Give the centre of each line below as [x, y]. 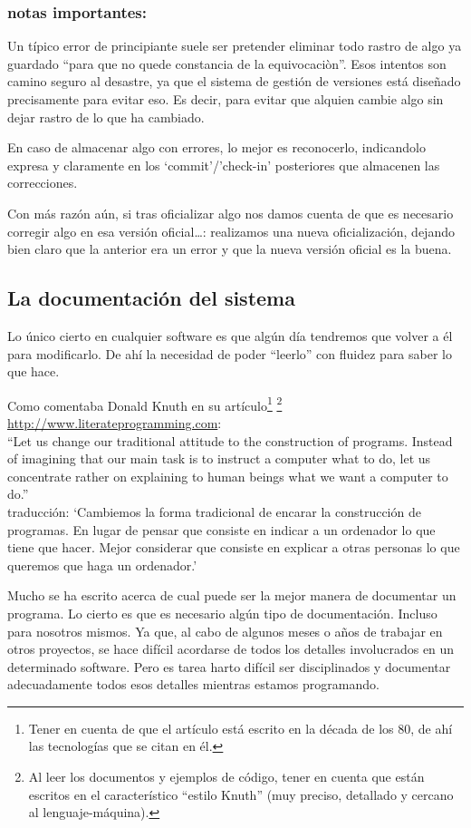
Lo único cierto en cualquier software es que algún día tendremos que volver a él [230, 335]
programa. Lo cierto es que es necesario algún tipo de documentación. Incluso [222, 613]
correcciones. [43, 183]
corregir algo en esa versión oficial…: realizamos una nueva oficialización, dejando [231, 231]
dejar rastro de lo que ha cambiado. [106, 117]
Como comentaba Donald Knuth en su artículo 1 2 [145, 404]
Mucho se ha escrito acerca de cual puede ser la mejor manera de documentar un [232, 595]
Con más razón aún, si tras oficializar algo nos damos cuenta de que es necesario [231, 213]
